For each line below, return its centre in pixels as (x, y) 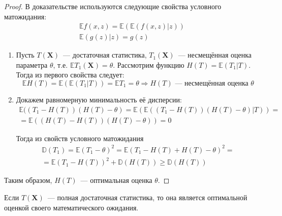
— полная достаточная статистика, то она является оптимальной (147, 197)
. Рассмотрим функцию (149, 64)
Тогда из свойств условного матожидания (80, 138)
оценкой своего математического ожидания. (71, 207)
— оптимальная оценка (116, 180)
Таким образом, (28, 180)
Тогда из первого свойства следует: (70, 75)
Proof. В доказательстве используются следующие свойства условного (113, 6)
